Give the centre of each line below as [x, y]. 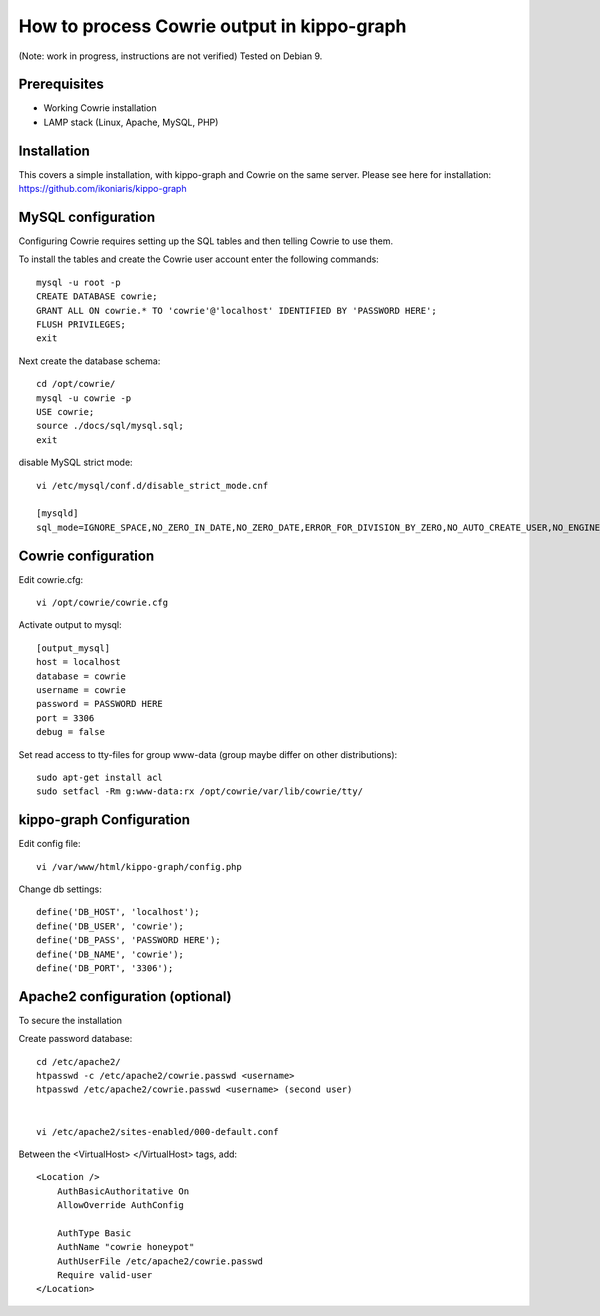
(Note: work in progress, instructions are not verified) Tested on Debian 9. [170, 56]
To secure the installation [70, 1020]
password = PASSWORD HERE [100, 704]
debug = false [70, 732]
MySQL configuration [86, 216]
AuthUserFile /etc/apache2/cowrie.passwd [160, 1261]
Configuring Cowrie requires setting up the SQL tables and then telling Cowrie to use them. [206, 241]
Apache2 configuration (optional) [125, 996]
